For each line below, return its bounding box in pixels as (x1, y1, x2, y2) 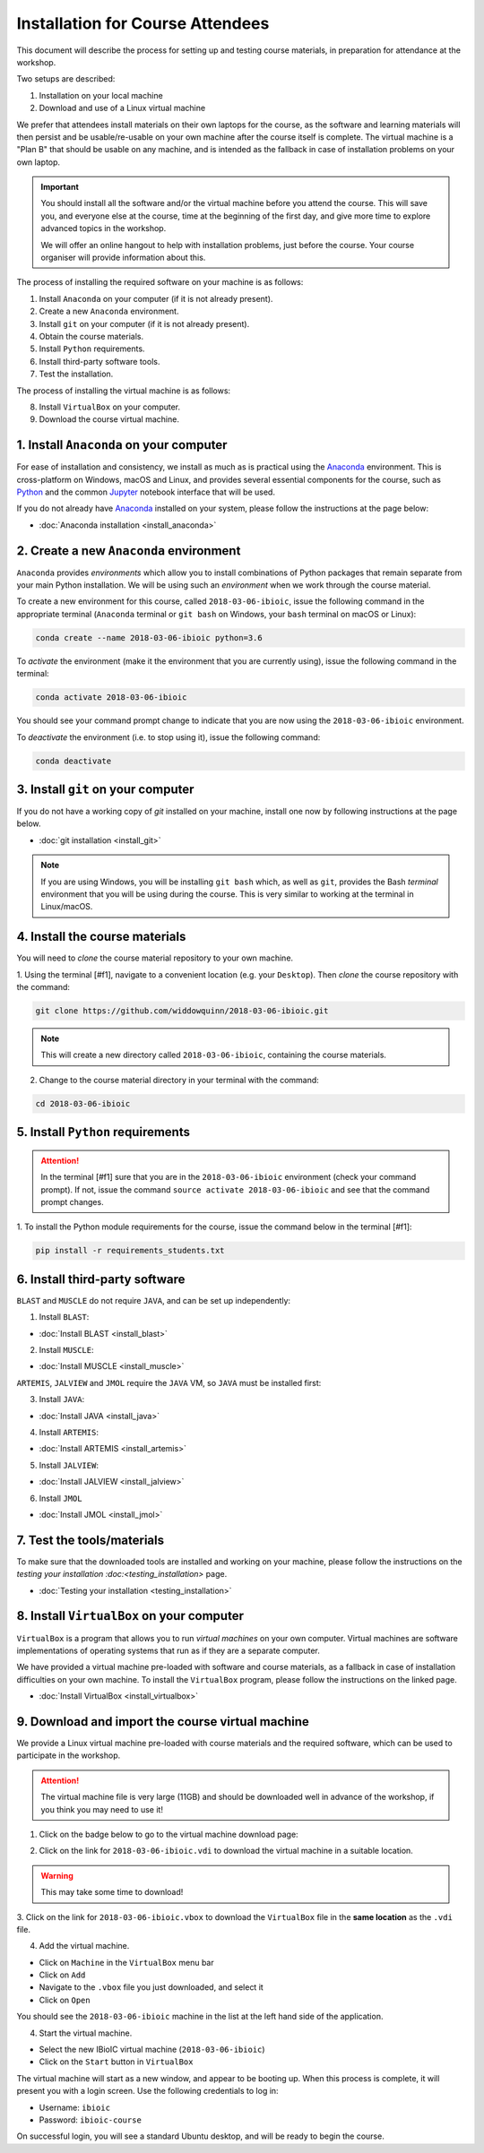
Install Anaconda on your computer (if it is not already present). (39, 293, 273, 304)
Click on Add (39, 1969, 86, 1980)
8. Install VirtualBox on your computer (16, 1608, 244, 1623)
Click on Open (39, 1994, 91, 2005)
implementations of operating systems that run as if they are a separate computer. (16, 1645, 320, 1656)
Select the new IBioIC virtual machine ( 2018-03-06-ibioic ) (39, 2044, 265, 2055)
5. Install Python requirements (16, 1124, 190, 1140)
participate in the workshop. (16, 1750, 121, 1761)
